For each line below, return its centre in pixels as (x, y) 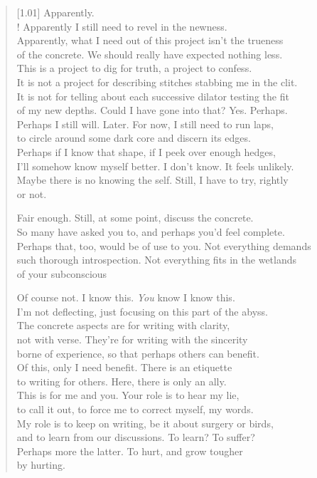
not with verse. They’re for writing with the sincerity (132, 339)
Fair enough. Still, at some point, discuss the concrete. (135, 218)
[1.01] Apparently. (55, 12)
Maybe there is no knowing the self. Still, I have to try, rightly (152, 180)
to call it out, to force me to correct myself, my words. (135, 409)
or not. (32, 193)
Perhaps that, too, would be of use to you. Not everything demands (164, 245)
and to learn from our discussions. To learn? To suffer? (136, 437)
